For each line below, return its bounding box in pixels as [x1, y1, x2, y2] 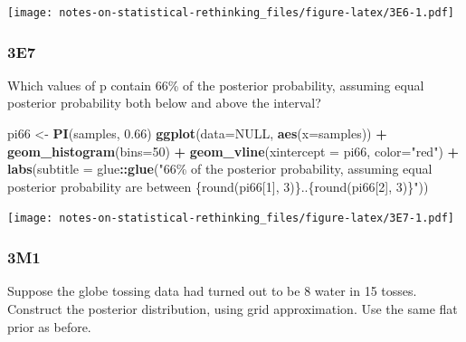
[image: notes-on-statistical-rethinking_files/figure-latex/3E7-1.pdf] [7, 212, 454, 225]
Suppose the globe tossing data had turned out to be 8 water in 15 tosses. [7, 281, 417, 300]
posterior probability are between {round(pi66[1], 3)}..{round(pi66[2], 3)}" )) [7, 176, 429, 195]
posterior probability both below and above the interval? [7, 93, 321, 112]
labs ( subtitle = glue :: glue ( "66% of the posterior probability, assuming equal [7, 159, 433, 178]
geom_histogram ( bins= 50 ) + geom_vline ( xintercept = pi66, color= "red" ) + [7, 141, 460, 160]
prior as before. [7, 317, 91, 336]
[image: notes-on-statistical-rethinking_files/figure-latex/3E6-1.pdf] [7, 6, 454, 19]
